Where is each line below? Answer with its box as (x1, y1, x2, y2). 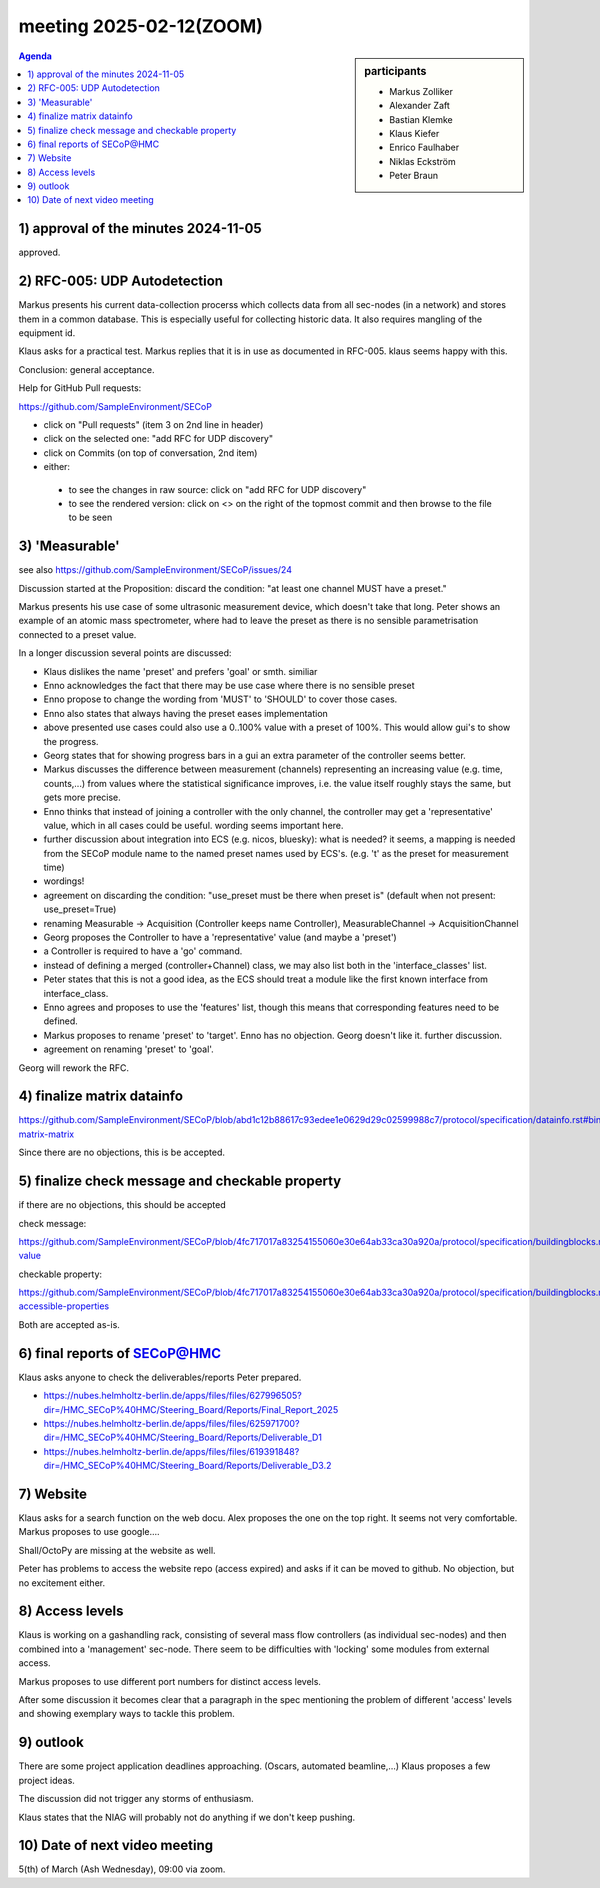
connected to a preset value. (18, 628, 137, 640)
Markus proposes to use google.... (18, 1526, 160, 1538)
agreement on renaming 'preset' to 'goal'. (43, 1043, 214, 1055)
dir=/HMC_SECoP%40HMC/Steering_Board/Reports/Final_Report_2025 (43, 1403, 339, 1415)
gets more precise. (43, 791, 122, 804)
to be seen (68, 511, 113, 524)
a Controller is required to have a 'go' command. (43, 945, 243, 957)
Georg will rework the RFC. (18, 1061, 130, 1074)
